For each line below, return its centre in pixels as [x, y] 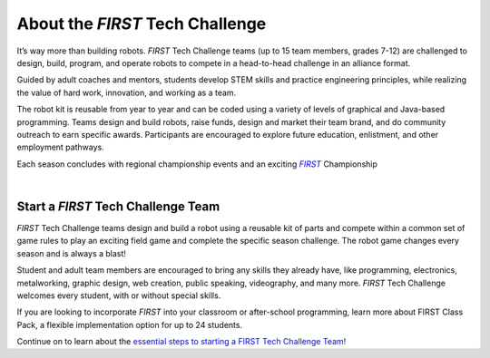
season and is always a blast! [72, 253]
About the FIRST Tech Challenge [142, 24]
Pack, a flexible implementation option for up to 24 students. [130, 324]
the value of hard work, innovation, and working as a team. [127, 92]
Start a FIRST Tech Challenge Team [118, 206]
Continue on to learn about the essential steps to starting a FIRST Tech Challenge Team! [181, 342]
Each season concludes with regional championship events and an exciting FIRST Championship [197, 164]
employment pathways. [60, 147]
